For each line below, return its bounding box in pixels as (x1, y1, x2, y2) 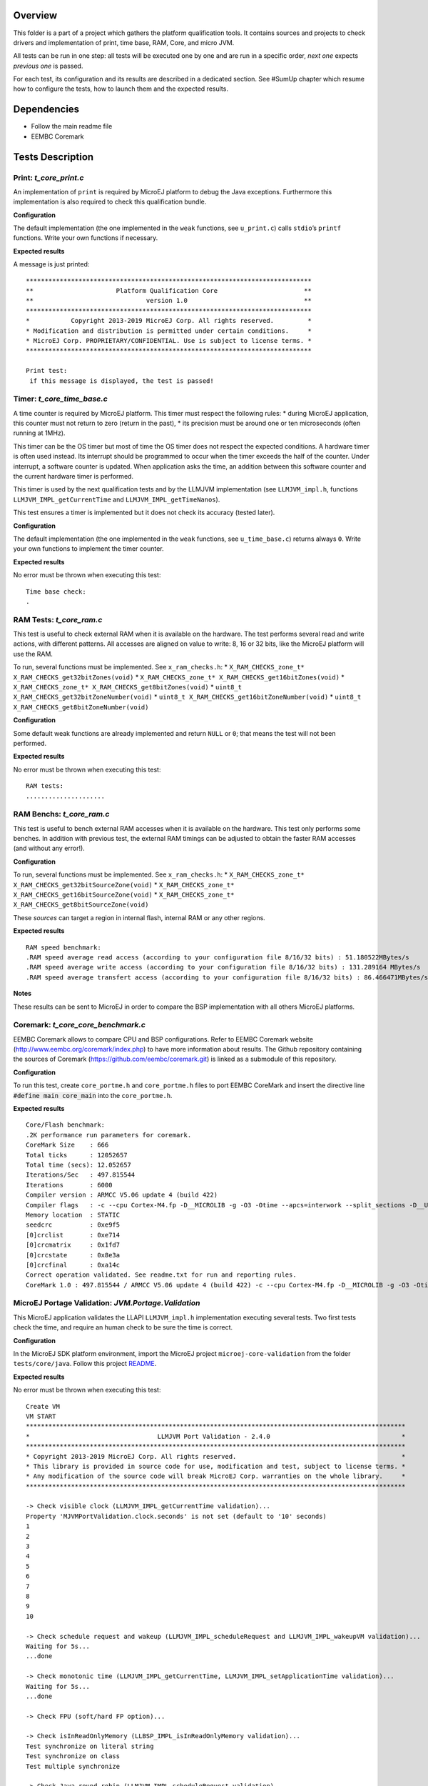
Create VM (26, 1402, 60, 1410)
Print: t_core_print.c (13, 172, 84, 182)
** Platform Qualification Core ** (26, 286, 312, 295)
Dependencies (13, 104, 80, 116)
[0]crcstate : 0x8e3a (26, 1251, 121, 1259)
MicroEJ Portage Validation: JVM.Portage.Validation (13, 1298, 200, 1308)
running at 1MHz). (13, 429, 66, 437)
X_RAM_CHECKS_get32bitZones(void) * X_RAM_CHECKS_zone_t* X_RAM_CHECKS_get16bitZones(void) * (13, 672, 345, 682)
